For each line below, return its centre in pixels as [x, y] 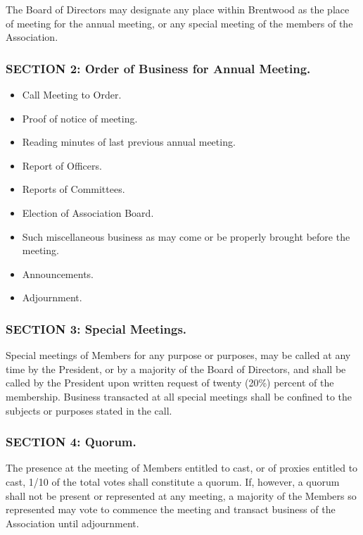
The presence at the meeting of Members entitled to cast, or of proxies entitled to [182, 468]
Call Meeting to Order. [72, 94]
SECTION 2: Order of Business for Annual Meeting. [158, 68]
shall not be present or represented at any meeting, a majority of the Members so [181, 495]
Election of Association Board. [88, 212]
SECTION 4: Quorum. [71, 442]
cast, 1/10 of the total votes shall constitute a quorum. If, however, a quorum [173, 481]
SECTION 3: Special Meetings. [96, 328]
